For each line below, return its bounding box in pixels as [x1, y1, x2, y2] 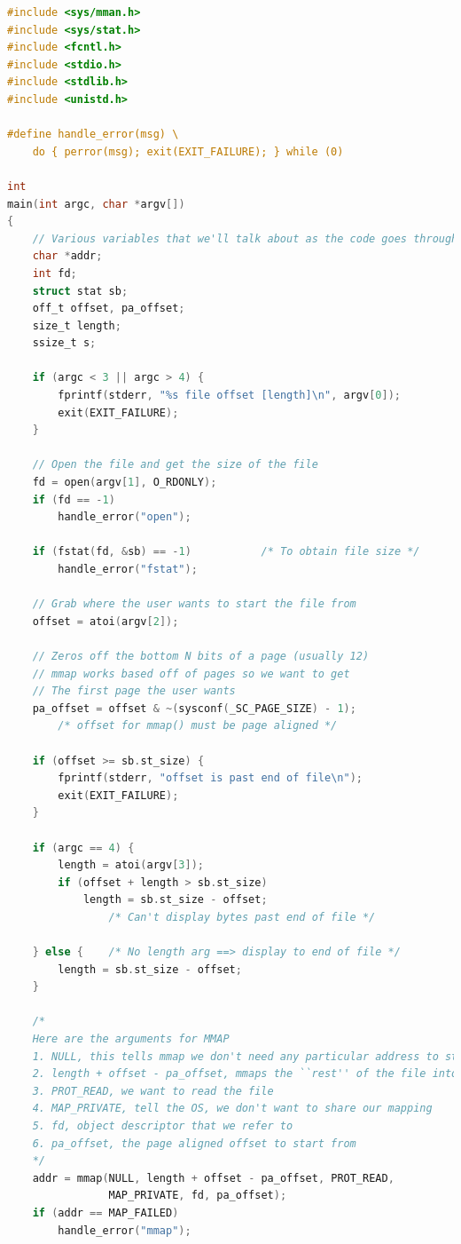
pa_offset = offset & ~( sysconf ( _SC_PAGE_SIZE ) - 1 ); [32, 701, 356, 715]
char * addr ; [32, 250, 103, 263]
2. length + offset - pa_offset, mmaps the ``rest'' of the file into [32, 1067, 458, 1081]
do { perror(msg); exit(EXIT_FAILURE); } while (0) [32, 145, 344, 158]
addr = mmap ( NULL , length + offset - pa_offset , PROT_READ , [32, 1171, 395, 1185]
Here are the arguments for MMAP [32, 1033, 230, 1046]
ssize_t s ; [32, 337, 97, 350]
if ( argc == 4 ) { [32, 841, 135, 854]
